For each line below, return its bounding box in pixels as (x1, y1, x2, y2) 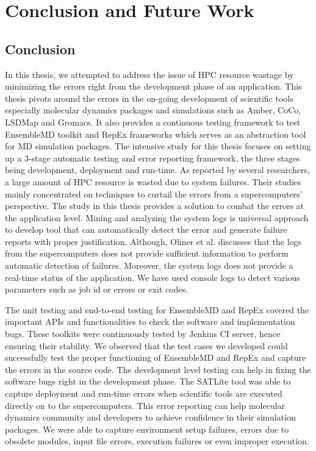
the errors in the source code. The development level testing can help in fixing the (5, 363, 311, 375)
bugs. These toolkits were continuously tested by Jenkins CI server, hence (5, 327, 281, 340)
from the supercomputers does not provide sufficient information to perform (5, 247, 289, 260)
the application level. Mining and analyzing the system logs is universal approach (5, 211, 309, 224)
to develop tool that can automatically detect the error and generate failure (5, 223, 287, 236)
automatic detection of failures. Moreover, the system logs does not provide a (5, 259, 293, 272)
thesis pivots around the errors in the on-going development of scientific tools (5, 91, 293, 104)
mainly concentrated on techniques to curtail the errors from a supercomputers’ (5, 187, 303, 200)
